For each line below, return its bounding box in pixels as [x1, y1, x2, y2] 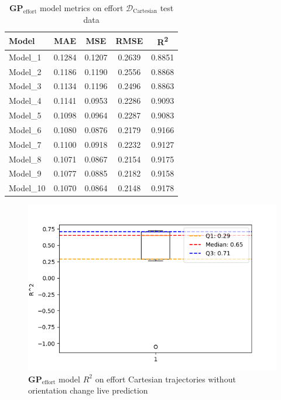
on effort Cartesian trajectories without [95, 372, 236, 385]
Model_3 [9, 80, 42, 92]
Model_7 [9, 138, 42, 150]
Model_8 [9, 152, 42, 165]
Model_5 [9, 109, 42, 121]
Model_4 [9, 94, 42, 107]
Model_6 [9, 123, 42, 135]
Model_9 [9, 167, 42, 179]
